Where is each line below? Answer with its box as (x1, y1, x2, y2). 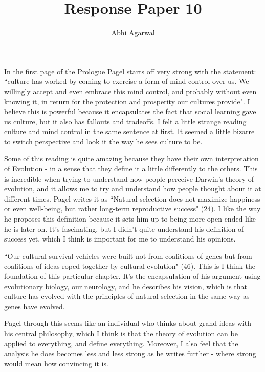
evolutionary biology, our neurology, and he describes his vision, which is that (4, 280, 248, 291)
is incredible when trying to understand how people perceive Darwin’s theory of (4, 173, 254, 184)
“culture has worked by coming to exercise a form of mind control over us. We (4, 76, 249, 86)
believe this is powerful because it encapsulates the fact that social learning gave (4, 106, 256, 117)
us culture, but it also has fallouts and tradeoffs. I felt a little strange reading (4, 116, 247, 126)
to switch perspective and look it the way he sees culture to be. (4, 136, 203, 146)
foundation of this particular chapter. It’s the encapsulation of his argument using (4, 271, 261, 281)
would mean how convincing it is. (4, 358, 108, 368)
